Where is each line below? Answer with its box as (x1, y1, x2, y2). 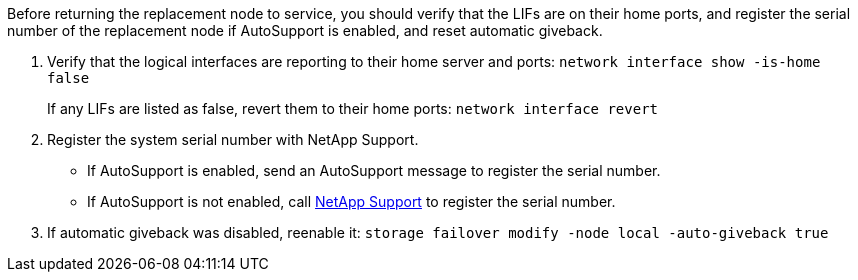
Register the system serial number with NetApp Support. (47, 131, 419, 148)
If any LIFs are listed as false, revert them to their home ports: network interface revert (47, 100, 658, 117)
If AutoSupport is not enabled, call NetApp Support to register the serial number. (87, 193, 616, 210)
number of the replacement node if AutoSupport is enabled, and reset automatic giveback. (7, 22, 603, 39)
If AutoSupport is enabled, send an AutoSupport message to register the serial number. (87, 162, 661, 179)
